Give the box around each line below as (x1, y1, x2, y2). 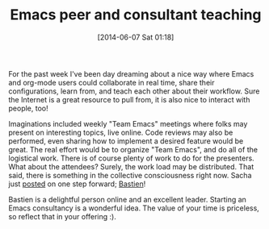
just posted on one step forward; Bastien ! (8, 179, 146, 189)
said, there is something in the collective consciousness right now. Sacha (8, 170, 252, 180)
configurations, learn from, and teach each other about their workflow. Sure (8, 86, 260, 96)
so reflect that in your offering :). (8, 211, 117, 221)
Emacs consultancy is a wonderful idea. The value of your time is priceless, (8, 203, 260, 213)
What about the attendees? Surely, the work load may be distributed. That (8, 161, 254, 171)
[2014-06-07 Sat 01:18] (97, 32, 174, 42)
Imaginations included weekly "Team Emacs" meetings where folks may (8, 119, 248, 128)
